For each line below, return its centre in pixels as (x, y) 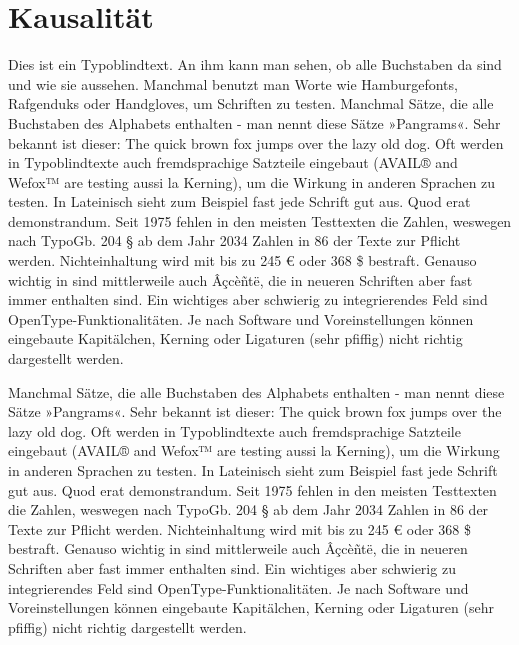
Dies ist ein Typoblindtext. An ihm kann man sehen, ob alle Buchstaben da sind (255, 64)
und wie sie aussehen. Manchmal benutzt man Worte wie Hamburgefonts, (233, 83)
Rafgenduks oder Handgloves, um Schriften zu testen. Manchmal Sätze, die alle (251, 103)
